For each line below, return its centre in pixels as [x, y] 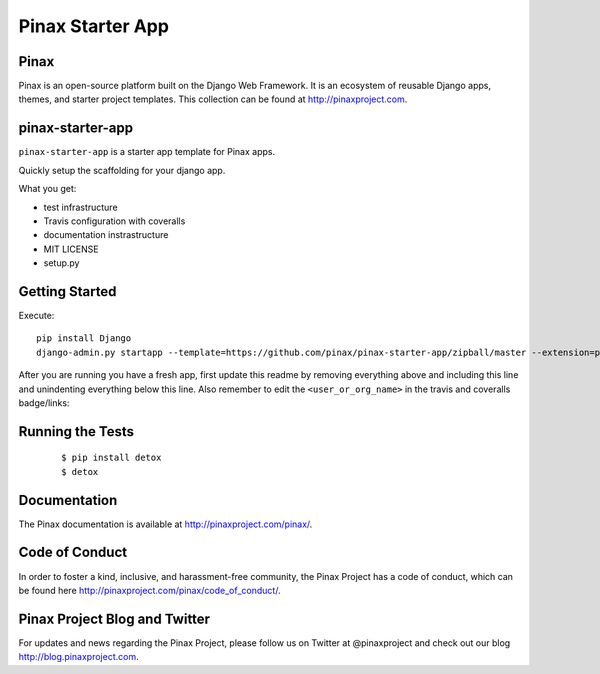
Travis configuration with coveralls [114, 221]
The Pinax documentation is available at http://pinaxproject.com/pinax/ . [165, 524]
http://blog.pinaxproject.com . [78, 657]
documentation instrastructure [106, 235]
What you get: [47, 189]
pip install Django [84, 338]
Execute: [36, 315]
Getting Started [67, 291]
